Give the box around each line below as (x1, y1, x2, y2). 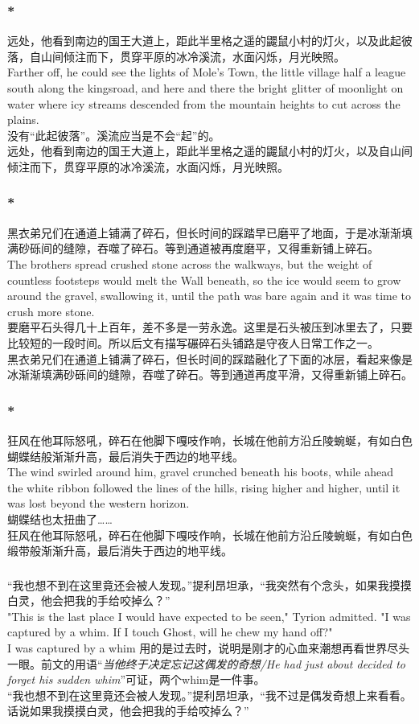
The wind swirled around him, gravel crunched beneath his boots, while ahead (7, 463, 393, 480)
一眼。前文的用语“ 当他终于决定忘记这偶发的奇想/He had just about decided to (7, 655, 405, 672)
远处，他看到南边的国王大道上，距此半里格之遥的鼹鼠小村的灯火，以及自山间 (7, 142, 413, 159)
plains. (7, 111, 39, 128)
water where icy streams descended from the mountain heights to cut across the (7, 95, 401, 112)
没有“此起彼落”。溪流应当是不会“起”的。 (7, 126, 220, 143)
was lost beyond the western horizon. (7, 495, 190, 512)
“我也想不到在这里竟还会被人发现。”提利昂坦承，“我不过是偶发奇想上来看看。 (7, 686, 412, 703)
